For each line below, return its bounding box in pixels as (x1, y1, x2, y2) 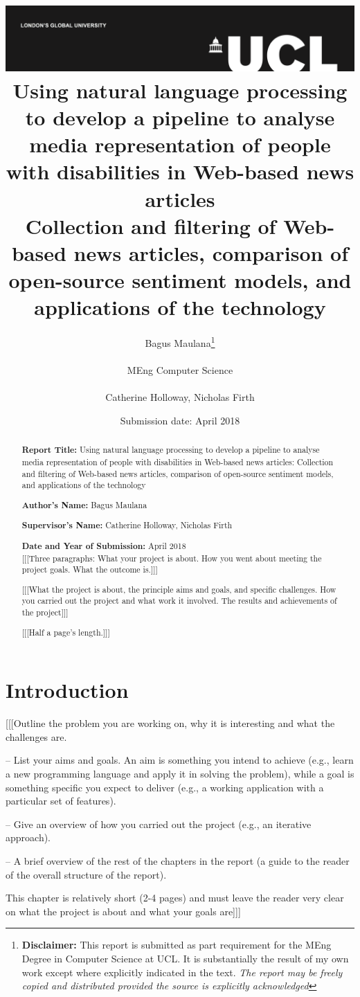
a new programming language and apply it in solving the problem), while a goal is (6, 766, 354, 781)
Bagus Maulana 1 (145, 334, 215, 350)
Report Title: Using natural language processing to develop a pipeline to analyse (21, 444, 320, 456)
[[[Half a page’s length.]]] (21, 626, 110, 638)
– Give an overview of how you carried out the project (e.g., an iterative (6, 816, 312, 831)
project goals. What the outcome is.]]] (21, 564, 158, 575)
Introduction (6, 676, 129, 704)
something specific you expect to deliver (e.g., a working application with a (6, 780, 324, 794)
